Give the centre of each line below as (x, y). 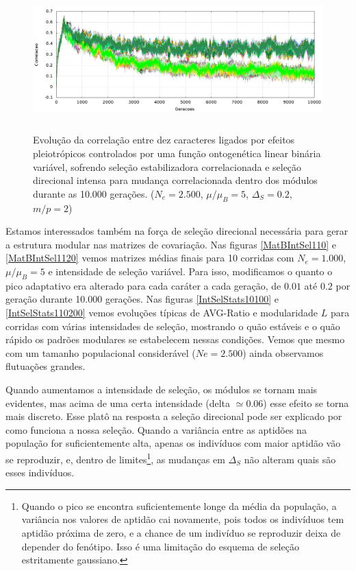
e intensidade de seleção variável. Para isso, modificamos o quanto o (190, 271)
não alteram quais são (290, 459)
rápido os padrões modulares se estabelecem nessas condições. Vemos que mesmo (175, 339)
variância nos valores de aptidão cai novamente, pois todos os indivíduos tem (183, 519)
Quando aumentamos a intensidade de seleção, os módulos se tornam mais (162, 389)
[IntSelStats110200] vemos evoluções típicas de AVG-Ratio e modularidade (162, 312)
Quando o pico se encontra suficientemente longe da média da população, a (179, 505)
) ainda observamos (283, 352)
